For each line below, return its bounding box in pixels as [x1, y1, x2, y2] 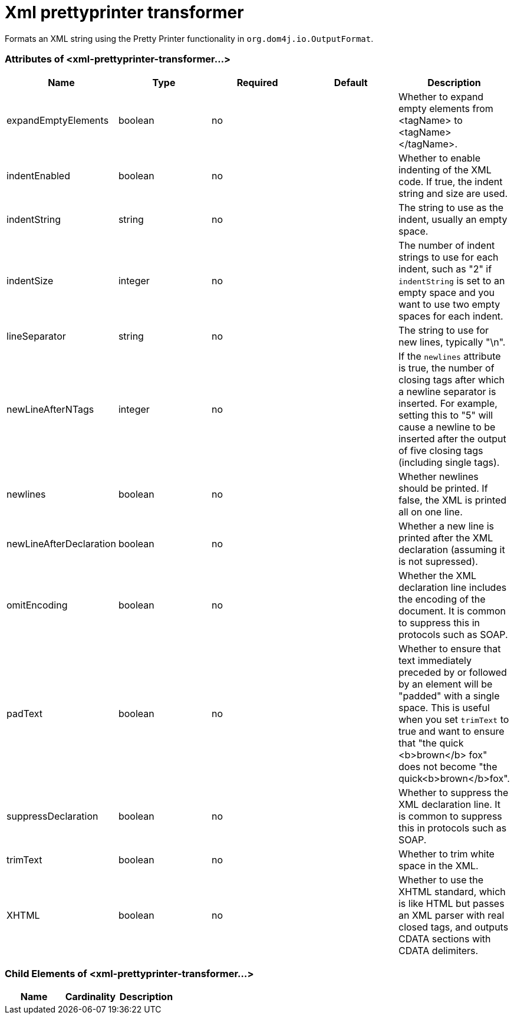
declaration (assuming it [398, 543, 505, 555]
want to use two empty [398, 298, 500, 310]
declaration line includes [398, 581, 507, 593]
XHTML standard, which [398, 885, 506, 898]
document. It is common [398, 604, 506, 617]
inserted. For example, [398, 397, 497, 409]
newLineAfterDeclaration [6, 537, 116, 550]
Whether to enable [398, 152, 481, 164]
